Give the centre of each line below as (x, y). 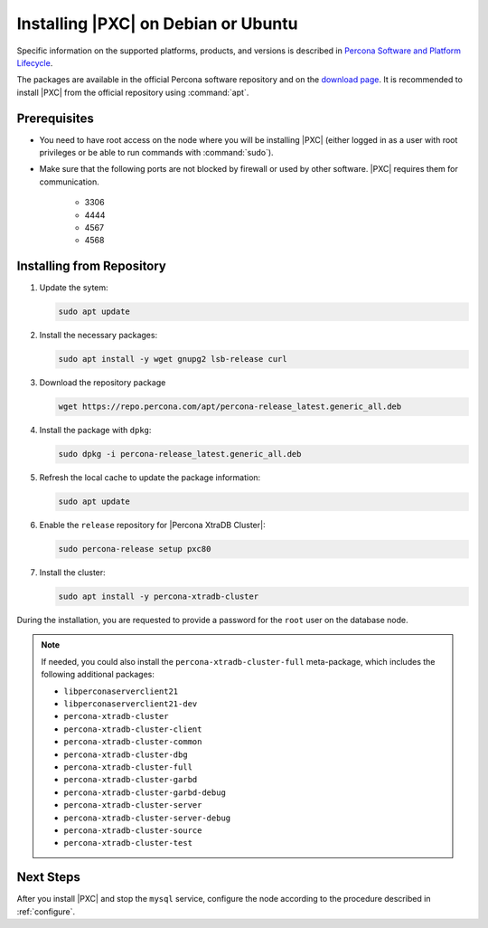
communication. (69, 182)
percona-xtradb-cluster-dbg (126, 754)
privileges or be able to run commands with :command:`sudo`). (157, 153)
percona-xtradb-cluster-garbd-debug (145, 792)
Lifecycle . (35, 62)
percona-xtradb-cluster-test (128, 843)
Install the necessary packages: (99, 336)
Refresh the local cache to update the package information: (150, 478)
